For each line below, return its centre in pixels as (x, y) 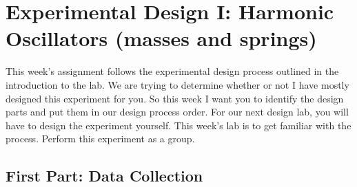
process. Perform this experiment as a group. (100, 139)
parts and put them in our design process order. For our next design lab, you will (177, 112)
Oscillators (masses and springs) (161, 38)
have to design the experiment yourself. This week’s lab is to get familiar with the (178, 125)
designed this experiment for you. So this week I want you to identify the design (175, 98)
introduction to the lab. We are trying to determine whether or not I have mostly (177, 84)
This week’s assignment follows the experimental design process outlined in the (172, 71)
